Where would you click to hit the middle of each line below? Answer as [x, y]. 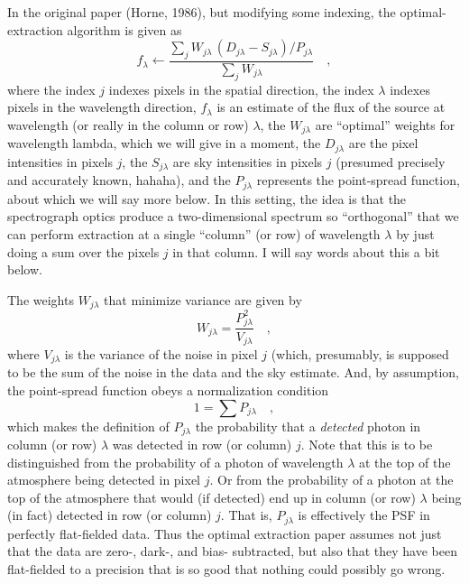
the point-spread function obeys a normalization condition [168, 390]
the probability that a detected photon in [308, 426]
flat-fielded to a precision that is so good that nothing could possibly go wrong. [226, 569]
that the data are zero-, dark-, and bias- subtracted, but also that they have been [232, 551]
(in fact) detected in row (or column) [110, 515]
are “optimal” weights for [385, 125]
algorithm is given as [124, 29]
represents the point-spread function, [358, 180]
